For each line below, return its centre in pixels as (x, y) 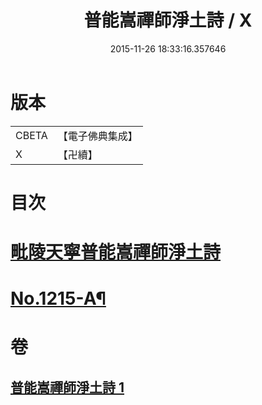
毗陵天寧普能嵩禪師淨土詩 (116, 252)
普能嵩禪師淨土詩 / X (168, 20)
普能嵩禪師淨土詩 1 (67, 387)
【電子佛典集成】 (97, 136)
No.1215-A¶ (58, 298)
